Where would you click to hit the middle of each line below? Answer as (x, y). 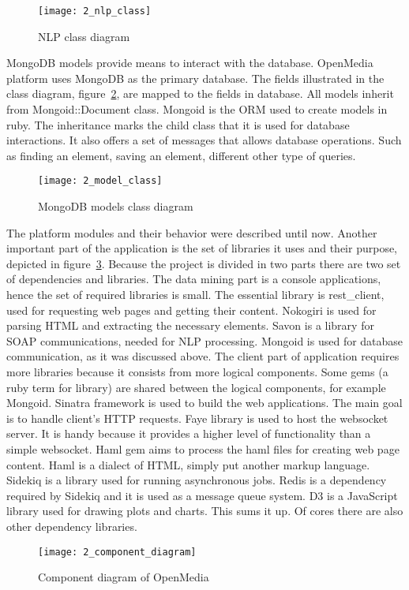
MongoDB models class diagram (116, 206)
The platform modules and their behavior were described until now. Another (192, 232)
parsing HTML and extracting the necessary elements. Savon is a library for (190, 325)
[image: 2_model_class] (100, 181)
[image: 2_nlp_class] (95, 11)
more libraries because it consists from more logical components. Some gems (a (197, 372)
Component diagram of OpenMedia (124, 577)
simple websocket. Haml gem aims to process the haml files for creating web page (203, 448)
